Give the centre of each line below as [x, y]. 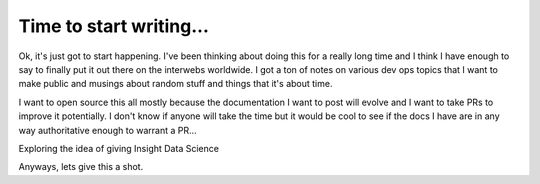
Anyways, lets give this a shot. [81, 167]
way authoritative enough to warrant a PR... [107, 130]
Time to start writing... [114, 26]
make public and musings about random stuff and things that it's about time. [175, 84]
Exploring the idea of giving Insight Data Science [119, 148]
